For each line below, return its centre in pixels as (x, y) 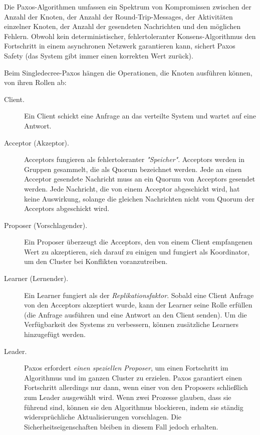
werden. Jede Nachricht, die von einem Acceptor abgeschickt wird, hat (132, 188)
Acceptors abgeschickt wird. (67, 208)
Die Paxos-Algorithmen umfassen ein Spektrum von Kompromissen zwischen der (128, 6)
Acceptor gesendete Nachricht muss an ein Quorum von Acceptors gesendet (140, 179)
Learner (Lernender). (36, 278)
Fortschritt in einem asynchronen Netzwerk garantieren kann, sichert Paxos (120, 46)
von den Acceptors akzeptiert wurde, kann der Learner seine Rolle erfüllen (138, 305)
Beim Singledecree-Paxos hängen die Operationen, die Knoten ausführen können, (128, 72)
